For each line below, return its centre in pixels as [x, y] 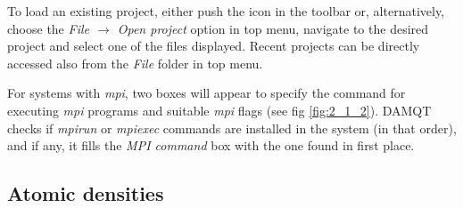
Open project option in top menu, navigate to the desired [273, 28]
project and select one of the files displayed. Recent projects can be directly [214, 46]
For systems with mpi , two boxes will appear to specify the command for [207, 93]
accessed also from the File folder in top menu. [135, 63]
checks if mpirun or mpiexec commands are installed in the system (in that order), [232, 128]
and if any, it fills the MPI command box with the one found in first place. [211, 145]
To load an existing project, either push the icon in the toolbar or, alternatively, [226, 11]
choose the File [48, 28]
